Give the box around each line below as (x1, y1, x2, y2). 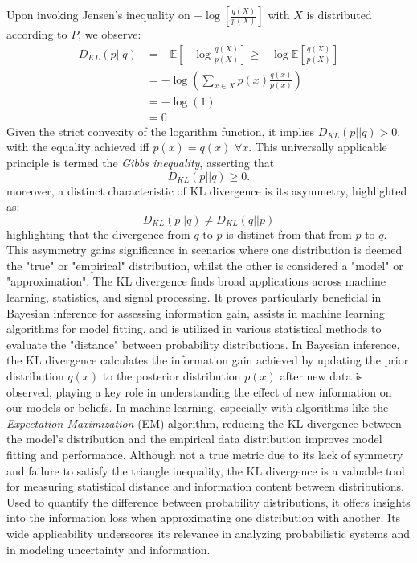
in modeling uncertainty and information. (6, 540, 211, 557)
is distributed (306, 6, 372, 23)
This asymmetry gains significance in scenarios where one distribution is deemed (6, 241, 403, 258)
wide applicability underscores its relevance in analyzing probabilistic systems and (6, 524, 410, 541)
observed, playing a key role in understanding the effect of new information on (6, 383, 392, 400)
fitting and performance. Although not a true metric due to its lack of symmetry (6, 446, 403, 462)
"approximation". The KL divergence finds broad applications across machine (6, 273, 386, 290)
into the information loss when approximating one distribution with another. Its (6, 509, 401, 526)
